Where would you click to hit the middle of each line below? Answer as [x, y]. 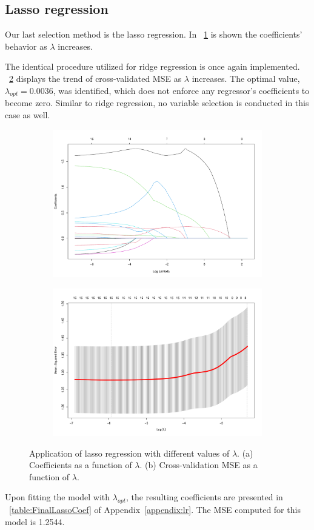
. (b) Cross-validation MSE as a [199, 465]
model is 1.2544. [35, 521]
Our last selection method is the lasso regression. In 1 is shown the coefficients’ [154, 34]
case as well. [28, 114]
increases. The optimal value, [246, 78]
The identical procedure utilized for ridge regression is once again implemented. [152, 66]
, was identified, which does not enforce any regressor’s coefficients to [181, 90]
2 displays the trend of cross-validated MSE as [95, 78]
